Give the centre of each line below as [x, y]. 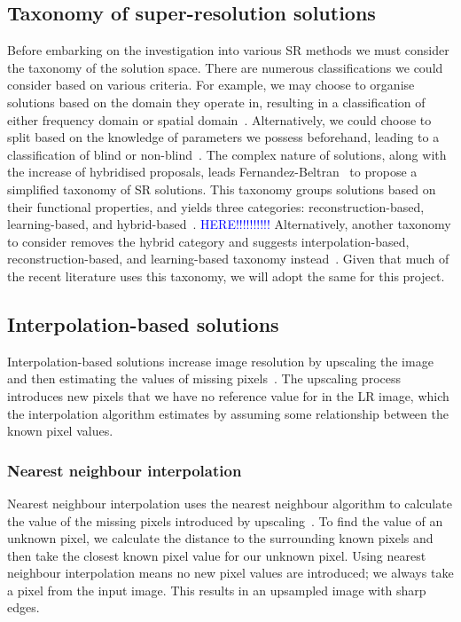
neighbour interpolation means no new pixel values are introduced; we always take [230, 573]
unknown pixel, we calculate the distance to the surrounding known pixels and [220, 538]
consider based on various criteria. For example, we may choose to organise [211, 85]
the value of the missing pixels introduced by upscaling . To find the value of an [225, 520]
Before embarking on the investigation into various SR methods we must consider [228, 50]
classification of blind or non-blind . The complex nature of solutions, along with [227, 154]
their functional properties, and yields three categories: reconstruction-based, [216, 206]
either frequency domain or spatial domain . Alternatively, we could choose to [219, 119]
